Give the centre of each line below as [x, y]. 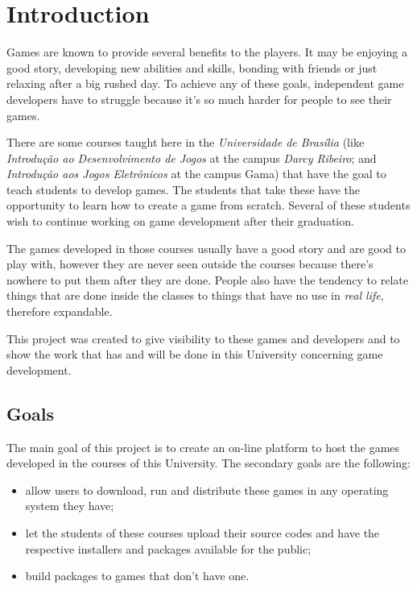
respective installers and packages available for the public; [168, 548]
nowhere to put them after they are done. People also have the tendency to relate [207, 279]
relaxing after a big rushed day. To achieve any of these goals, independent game [205, 83]
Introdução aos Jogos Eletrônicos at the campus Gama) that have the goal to [196, 174]
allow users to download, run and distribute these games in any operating [207, 489]
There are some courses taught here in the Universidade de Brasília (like [186, 142]
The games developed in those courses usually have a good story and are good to [206, 248]
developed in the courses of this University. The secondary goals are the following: [208, 463]
